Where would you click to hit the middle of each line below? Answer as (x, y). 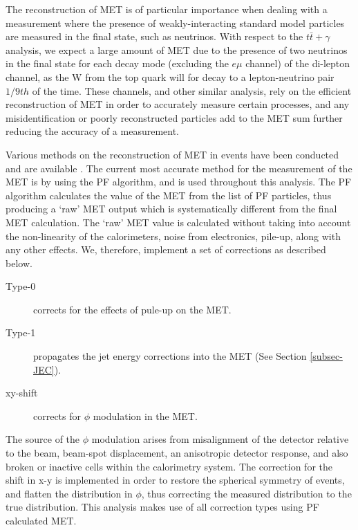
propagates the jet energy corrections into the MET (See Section (170, 356)
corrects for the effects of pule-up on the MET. (132, 309)
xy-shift (22, 393)
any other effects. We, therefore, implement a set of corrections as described (166, 249)
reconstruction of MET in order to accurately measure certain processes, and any (178, 104)
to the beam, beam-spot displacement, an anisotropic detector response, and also (177, 453)
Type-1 (21, 332)
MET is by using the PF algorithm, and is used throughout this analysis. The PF (179, 182)
